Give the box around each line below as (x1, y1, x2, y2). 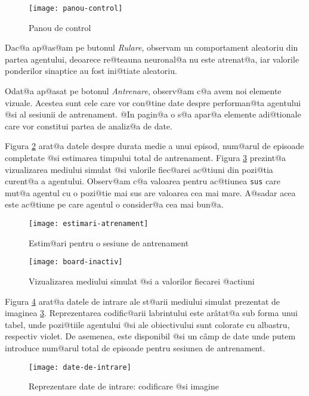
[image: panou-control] (29, 4, 123, 13)
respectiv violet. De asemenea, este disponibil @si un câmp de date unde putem (5, 330, 296, 342)
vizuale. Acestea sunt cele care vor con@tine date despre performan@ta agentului (5, 96, 301, 109)
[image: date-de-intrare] (29, 363, 131, 372)
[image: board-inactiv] (29, 258, 123, 267)
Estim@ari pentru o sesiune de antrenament (29, 236, 189, 249)
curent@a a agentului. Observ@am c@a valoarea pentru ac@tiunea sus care (5, 175, 280, 187)
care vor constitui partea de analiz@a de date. (5, 119, 172, 132)
